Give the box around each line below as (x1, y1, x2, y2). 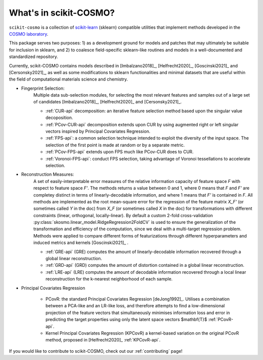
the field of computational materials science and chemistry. (9, 76, 128, 82)
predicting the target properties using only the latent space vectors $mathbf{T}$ (45, 317, 207, 322)
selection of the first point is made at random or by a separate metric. (45, 142, 185, 148)
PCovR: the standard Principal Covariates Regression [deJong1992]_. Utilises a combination (45, 296, 230, 302)
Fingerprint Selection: (21, 85, 65, 91)
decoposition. (45, 115, 73, 120)
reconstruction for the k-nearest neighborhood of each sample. (45, 276, 173, 282)
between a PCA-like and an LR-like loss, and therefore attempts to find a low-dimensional (45, 303, 225, 309)
